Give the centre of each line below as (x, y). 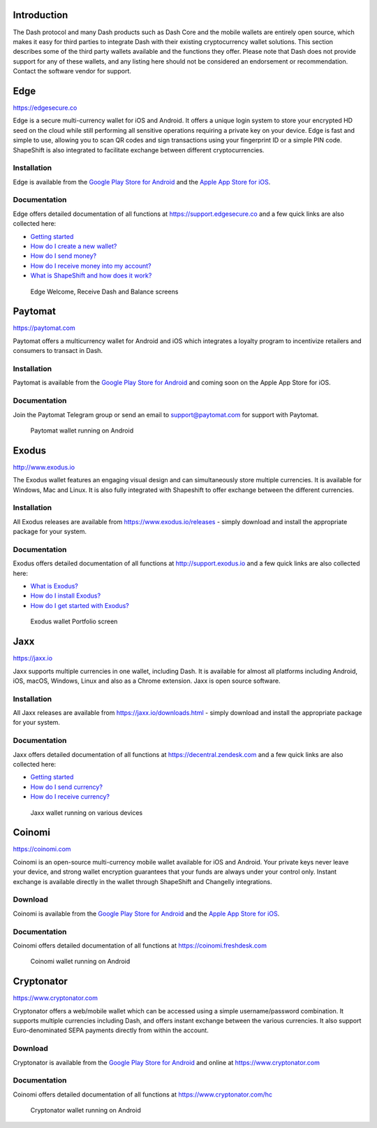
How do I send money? (64, 256)
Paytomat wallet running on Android (82, 431)
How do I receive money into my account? (91, 266)
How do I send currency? (66, 787)
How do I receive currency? (70, 797)
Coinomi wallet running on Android (80, 962)
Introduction (40, 15)
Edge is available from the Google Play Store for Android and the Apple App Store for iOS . (142, 182)
